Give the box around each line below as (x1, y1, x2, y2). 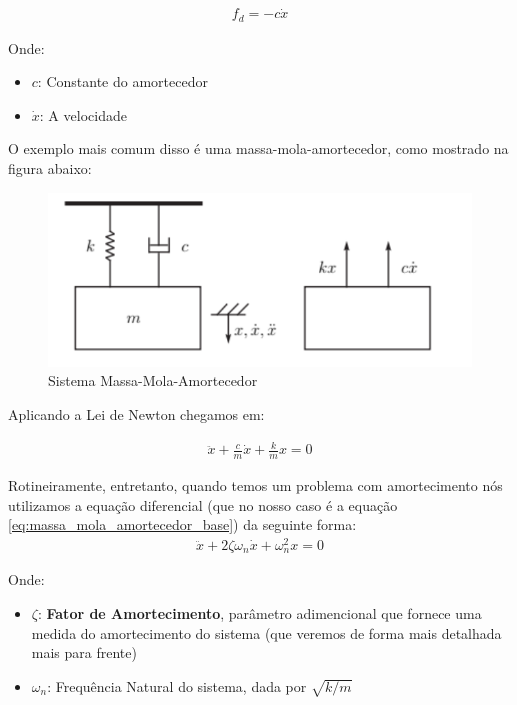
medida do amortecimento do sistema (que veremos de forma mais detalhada (31, 622, 502, 643)
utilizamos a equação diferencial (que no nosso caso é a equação (8, 494, 398, 515)
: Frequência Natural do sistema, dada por (47, 675, 307, 696)
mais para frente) (31, 642, 137, 663)
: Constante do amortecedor (37, 71, 208, 92)
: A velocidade (39, 104, 127, 125)
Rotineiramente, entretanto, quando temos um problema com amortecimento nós (8, 475, 503, 496)
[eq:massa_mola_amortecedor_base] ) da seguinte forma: (8, 514, 357, 535)
